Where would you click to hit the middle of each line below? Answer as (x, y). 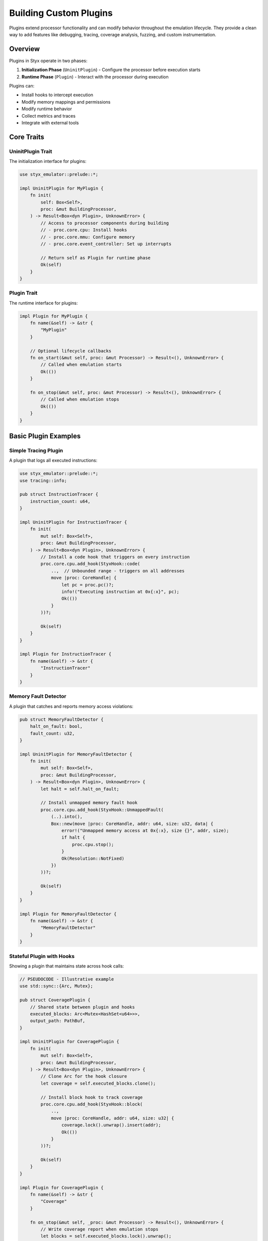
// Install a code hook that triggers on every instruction (115, 557)
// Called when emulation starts (81, 365)
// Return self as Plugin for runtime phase (96, 258)
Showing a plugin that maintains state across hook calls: (67, 966)
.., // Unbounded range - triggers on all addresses (118, 571)
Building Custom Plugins (61, 13)
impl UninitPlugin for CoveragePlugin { (69, 1042)
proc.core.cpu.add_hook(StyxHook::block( (92, 1104)
